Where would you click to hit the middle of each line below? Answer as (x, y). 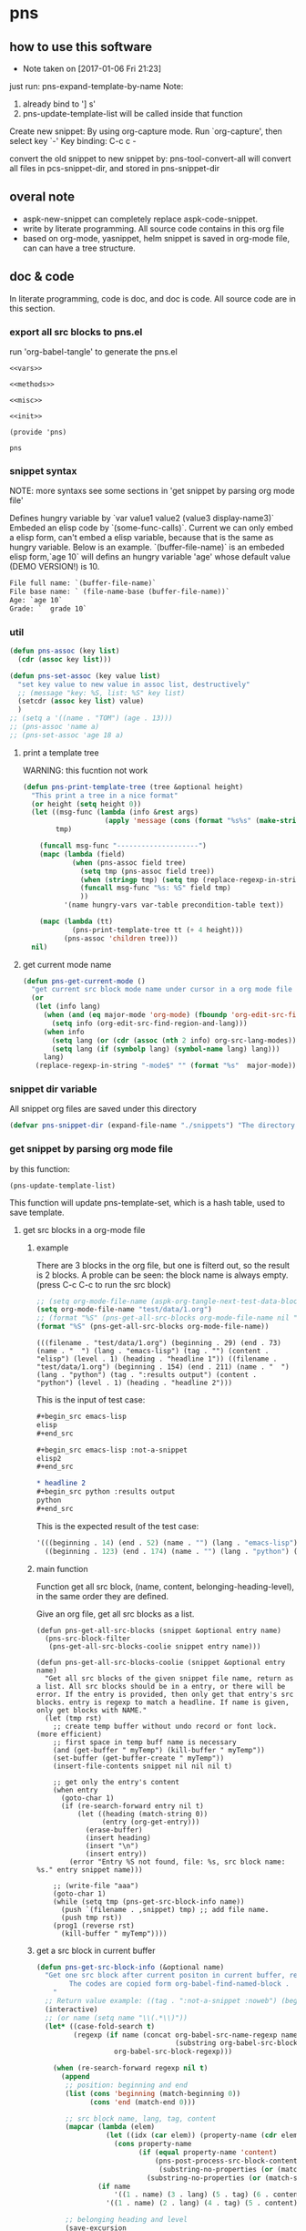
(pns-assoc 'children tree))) (121, 938)
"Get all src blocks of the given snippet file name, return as (169, 1678)
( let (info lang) (68, 1007)
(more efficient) (69, 1734)
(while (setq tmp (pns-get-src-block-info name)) (149, 1902)
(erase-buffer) (114, 1830)
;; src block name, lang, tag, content (141, 2118)
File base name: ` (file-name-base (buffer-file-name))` (120, 592)
